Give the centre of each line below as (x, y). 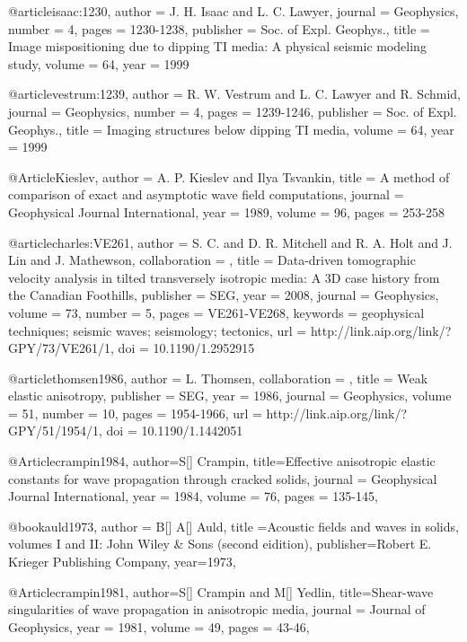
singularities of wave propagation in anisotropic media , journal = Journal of (217, 609)
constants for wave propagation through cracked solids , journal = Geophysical (223, 478)
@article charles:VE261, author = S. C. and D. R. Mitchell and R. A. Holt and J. (230, 242)
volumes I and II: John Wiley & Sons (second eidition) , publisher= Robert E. (220, 544)
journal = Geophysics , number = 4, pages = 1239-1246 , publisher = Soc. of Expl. (233, 111)
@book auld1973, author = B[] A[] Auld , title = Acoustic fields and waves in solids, (233, 526)
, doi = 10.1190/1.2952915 (183, 348)
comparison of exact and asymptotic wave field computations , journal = (206, 194)
